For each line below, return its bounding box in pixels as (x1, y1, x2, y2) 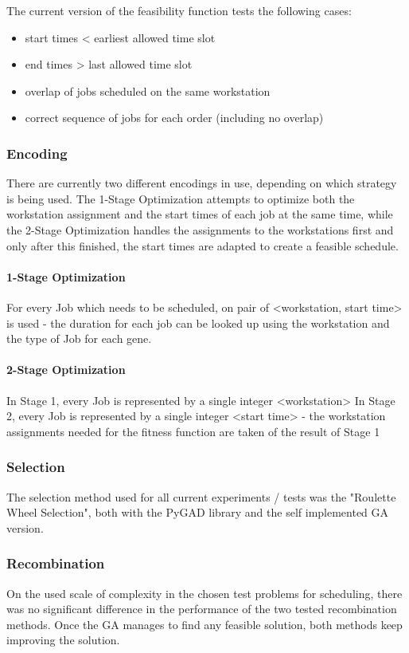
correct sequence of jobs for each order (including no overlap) (25, 109, 324, 126)
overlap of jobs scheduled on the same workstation (25, 82, 271, 99)
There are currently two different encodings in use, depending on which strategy (6, 175, 397, 191)
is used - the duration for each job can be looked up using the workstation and (6, 314, 390, 331)
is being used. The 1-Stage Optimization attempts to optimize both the (6, 190, 355, 207)
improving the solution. (6, 631, 120, 648)
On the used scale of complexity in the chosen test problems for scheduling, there (6, 584, 403, 601)
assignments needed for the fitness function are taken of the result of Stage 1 (6, 423, 380, 439)
